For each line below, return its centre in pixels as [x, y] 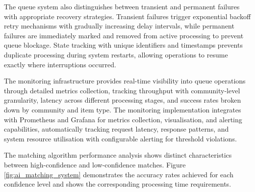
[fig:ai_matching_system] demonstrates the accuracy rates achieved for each [119, 174]
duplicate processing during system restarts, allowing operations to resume [116, 54]
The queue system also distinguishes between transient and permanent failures [122, 6]
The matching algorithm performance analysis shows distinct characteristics [118, 155]
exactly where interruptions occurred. [60, 64]
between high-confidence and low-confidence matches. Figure [95, 164]
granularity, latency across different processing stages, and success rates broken [123, 100]
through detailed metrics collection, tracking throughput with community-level [122, 90]
